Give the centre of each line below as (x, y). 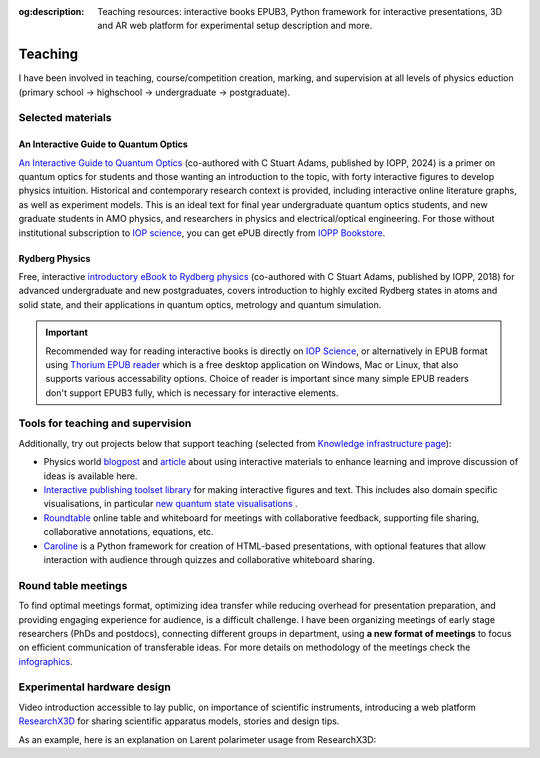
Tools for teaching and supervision (105, 423)
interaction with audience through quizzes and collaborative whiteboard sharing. (209, 559)
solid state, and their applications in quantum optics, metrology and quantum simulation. (200, 304)
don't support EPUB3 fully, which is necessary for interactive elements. (192, 392)
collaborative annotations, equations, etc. (128, 532)
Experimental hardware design (95, 687)
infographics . (46, 661)
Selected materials (65, 118)
